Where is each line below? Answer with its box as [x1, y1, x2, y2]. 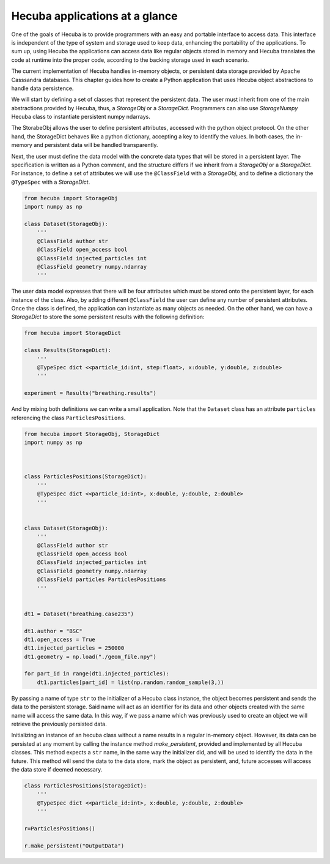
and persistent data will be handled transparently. [34, 141, 158, 149]
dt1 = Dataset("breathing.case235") [24, 610, 134, 617]
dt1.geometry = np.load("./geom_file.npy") [24, 653, 157, 660]
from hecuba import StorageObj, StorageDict [24, 430, 160, 437]
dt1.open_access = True [24, 636, 96, 643]
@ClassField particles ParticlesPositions [37, 576, 166, 583]
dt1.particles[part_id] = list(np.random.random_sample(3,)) [37, 678, 224, 686]
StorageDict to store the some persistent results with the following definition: [11, 313, 205, 321]
